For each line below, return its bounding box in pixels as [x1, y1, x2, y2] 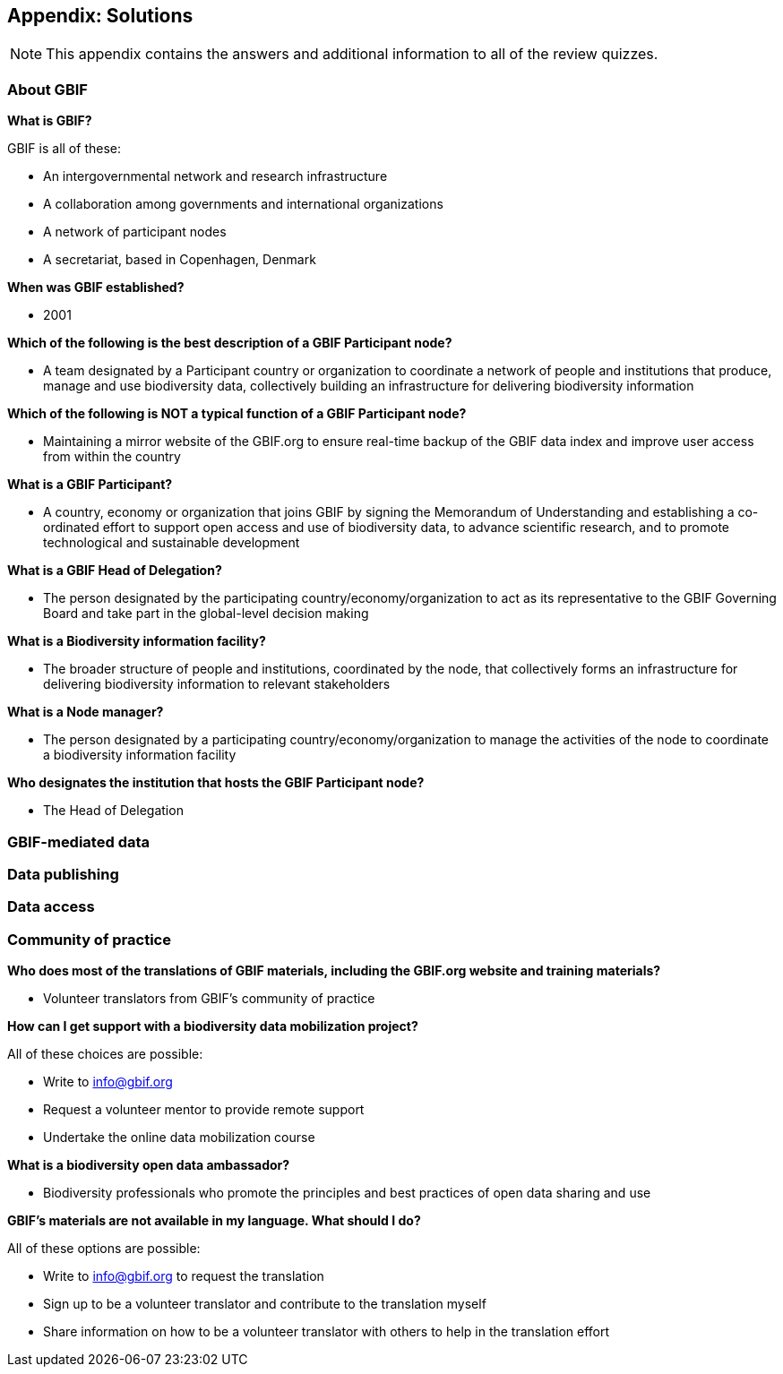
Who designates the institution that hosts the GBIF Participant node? [7, 775, 425, 791]
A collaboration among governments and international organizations [43, 196, 443, 212]
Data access [7, 897, 95, 916]
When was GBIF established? [7, 279, 185, 296]
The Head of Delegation [43, 803, 184, 819]
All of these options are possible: [7, 1241, 201, 1257]
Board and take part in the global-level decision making [43, 605, 369, 622]
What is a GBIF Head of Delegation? [7, 562, 222, 579]
